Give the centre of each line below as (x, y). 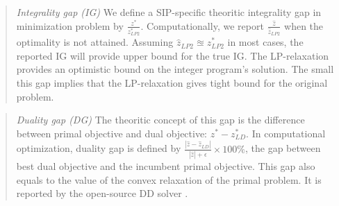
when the (304, 25)
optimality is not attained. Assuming (95, 42)
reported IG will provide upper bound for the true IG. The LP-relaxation (173, 55)
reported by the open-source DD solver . (102, 193)
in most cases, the (265, 42)
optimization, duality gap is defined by (99, 148)
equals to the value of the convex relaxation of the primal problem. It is (169, 179)
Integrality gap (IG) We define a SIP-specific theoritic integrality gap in (169, 12)
